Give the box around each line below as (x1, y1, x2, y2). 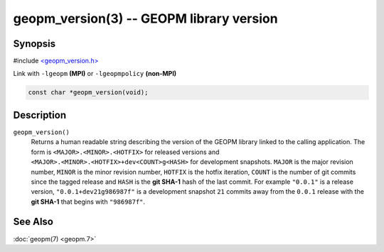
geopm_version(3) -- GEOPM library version (13, 11, 278, 26)
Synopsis (13, 38, 56, 50)
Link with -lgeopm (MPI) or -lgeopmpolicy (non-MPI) (13, 70, 177, 78)
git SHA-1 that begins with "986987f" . (31, 197, 146, 206)
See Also (13, 216, 53, 228)
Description (13, 109, 67, 121)
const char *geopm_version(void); (28, 89, 149, 97)
